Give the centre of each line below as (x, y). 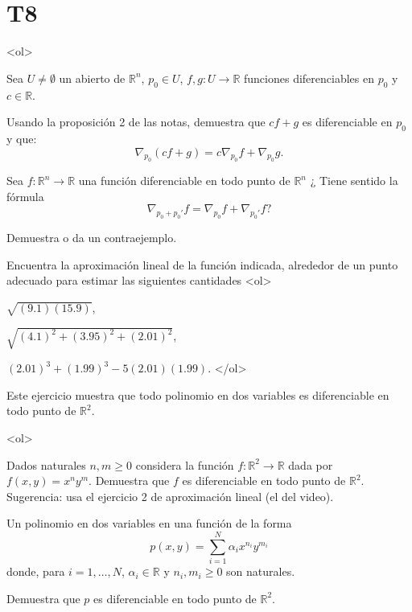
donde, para (36, 571)
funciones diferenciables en (309, 78)
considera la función (185, 464)
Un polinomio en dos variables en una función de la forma (149, 523)
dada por (311, 464)
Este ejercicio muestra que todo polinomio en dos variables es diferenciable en (198, 394)
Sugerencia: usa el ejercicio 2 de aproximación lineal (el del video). (170, 496)
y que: (22, 138)
